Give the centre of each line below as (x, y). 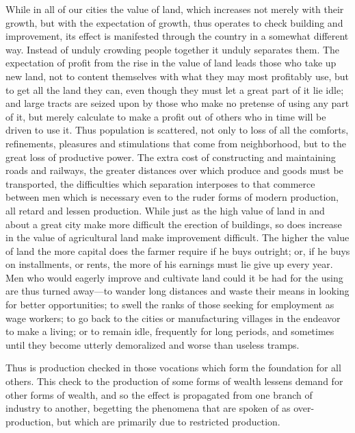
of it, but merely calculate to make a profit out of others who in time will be (166, 116)
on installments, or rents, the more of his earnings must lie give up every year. (169, 264)
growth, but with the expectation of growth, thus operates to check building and (174, 22)
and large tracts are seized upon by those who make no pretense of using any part (177, 103)
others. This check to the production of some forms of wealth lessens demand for (174, 381)
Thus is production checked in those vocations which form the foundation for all (173, 368)
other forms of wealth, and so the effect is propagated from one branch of (159, 394)
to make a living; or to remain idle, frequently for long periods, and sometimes (170, 331)
